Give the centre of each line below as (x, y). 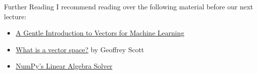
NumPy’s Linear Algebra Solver (64, 66)
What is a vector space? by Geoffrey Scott (80, 49)
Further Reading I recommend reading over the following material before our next (128, 6)
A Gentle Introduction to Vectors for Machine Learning (100, 33)
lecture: (15, 16)
